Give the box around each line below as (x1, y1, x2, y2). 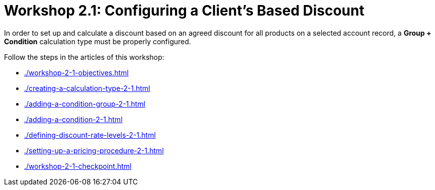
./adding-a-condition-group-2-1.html (24, 99, 145, 108)
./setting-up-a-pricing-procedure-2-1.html (24, 146, 164, 155)
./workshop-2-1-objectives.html (24, 68, 129, 77)
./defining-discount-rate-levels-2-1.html (24, 130, 156, 139)
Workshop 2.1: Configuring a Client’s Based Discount (4, 2, 365, 19)
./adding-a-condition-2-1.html (24, 115, 123, 124)
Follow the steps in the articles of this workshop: (4, 52, 164, 61)
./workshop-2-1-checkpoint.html (24, 161, 132, 170)
